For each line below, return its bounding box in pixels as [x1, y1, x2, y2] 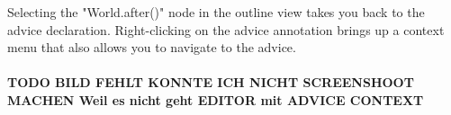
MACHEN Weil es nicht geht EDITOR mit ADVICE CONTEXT [7, 90, 424, 109]
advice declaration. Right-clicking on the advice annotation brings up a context [7, 20, 445, 39]
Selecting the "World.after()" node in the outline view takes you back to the [7, 3, 425, 21]
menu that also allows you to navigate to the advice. [7, 38, 296, 57]
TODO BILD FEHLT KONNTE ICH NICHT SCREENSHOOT [7, 73, 414, 92]
